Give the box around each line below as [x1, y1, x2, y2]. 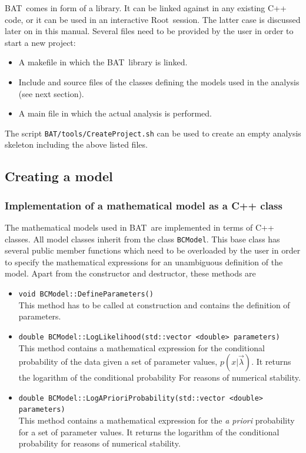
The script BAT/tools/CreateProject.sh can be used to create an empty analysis [5, 126, 301, 139]
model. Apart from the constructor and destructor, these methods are [5, 267, 256, 279]
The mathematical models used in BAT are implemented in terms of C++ [5, 221, 274, 233]
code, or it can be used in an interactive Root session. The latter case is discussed [5, 13, 301, 25]
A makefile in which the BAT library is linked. [18, 56, 188, 68]
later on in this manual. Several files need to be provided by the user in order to [5, 25, 294, 37]
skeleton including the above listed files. [5, 138, 148, 151]
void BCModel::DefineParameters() [18, 290, 154, 299]
